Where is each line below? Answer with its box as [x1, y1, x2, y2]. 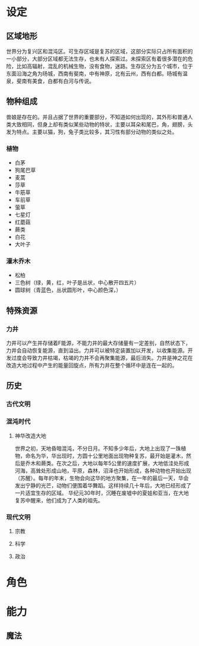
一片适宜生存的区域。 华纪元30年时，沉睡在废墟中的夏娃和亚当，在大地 [14, 489, 190, 496]
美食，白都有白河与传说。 [31, 78, 95, 84]
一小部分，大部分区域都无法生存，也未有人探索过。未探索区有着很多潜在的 [6, 55, 188, 62]
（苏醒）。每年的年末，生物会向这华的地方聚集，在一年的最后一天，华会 [14, 474, 189, 482]
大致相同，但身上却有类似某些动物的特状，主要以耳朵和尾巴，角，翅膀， [11, 121, 188, 128]
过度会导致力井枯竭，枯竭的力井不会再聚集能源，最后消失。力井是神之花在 [11, 354, 193, 362]
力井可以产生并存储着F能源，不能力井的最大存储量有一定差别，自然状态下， [6, 340, 191, 347]
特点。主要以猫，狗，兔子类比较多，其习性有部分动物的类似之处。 [16, 128, 178, 135]
